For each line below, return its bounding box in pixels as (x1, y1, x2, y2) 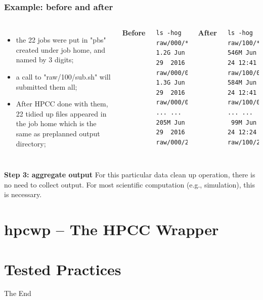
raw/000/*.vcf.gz (156, 39, 214, 47)
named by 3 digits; (16, 54, 74, 65)
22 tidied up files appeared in (16, 108, 107, 119)
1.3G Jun (156, 79, 185, 87)
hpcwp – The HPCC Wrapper (4, 219, 219, 240)
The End (4, 288, 31, 298)
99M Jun (231, 119, 257, 126)
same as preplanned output (16, 128, 100, 138)
